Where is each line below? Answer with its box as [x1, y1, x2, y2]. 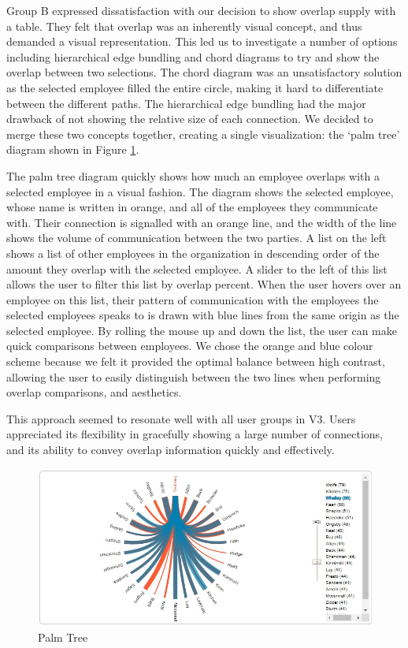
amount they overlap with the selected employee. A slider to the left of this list [6, 260, 388, 277]
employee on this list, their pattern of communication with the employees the [6, 291, 379, 307]
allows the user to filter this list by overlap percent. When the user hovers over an [6, 276, 402, 292]
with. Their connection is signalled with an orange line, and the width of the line [6, 214, 397, 230]
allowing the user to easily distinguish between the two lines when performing [6, 368, 381, 385]
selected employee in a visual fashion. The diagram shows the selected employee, [6, 183, 394, 199]
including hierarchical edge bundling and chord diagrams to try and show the [6, 48, 380, 65]
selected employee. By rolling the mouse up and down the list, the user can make [6, 322, 397, 338]
